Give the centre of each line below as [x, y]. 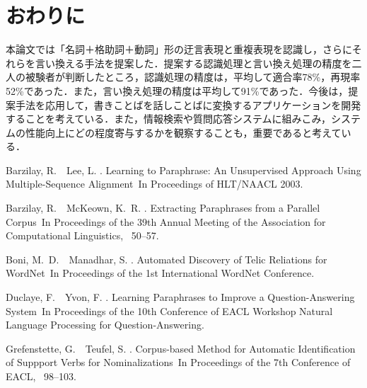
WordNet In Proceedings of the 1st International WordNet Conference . [160, 273]
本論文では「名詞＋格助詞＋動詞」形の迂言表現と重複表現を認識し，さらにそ [184, 49]
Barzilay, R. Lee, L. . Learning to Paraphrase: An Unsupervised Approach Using [183, 170]
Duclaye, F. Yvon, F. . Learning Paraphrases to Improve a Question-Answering [180, 297]
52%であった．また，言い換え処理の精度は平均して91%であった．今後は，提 [182, 90]
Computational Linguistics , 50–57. [82, 235]
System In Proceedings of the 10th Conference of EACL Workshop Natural [169, 310]
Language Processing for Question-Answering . [105, 325]
